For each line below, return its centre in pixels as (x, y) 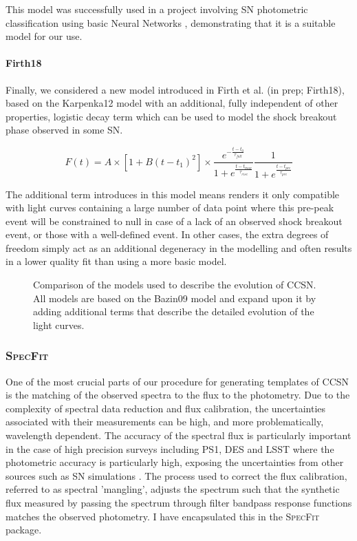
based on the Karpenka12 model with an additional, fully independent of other (172, 103)
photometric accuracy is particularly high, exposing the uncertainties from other (175, 462)
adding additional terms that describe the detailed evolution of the (174, 311)
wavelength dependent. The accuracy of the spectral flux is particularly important (178, 435)
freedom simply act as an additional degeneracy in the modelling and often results (179, 247)
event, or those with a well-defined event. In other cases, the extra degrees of (167, 234)
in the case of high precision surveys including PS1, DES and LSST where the (170, 448)
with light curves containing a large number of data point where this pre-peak (170, 208)
